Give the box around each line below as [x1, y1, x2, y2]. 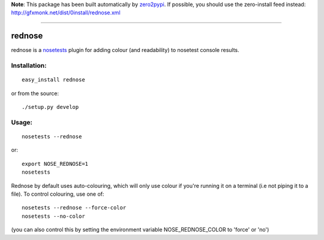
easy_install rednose [22, 77, 85, 83]
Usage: [11, 118, 33, 126]
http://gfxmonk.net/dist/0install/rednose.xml [11, 9, 121, 16]
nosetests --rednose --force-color [22, 204, 127, 211]
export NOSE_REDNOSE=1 [22, 160, 89, 167]
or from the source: [11, 90, 59, 97]
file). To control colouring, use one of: [11, 190, 104, 198]
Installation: [11, 62, 47, 70]
